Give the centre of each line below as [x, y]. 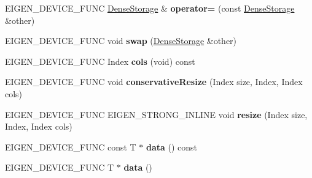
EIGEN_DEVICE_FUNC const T [71, 146]
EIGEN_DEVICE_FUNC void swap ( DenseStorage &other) [121, 41]
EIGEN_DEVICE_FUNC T [60, 167]
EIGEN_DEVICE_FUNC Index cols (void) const [100, 61]
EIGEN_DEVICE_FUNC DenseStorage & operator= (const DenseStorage [150, 8]
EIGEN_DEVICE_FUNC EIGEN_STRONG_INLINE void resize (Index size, [156, 114]
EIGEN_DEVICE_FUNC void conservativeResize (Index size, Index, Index [154, 82]
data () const [172, 146]
